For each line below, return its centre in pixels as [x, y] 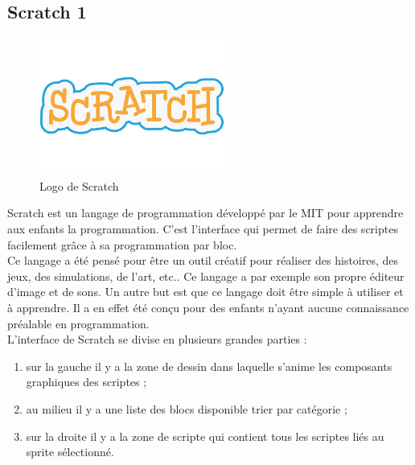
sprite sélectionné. [70, 452]
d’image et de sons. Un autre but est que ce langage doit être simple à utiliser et [205, 292]
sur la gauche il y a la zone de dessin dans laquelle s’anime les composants [209, 366]
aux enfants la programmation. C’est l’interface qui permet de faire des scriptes [203, 228]
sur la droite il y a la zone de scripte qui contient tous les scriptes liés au [205, 436]
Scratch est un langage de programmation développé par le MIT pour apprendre [205, 213]
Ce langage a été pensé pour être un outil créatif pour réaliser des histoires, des [203, 260]
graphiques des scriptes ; [86, 382]
